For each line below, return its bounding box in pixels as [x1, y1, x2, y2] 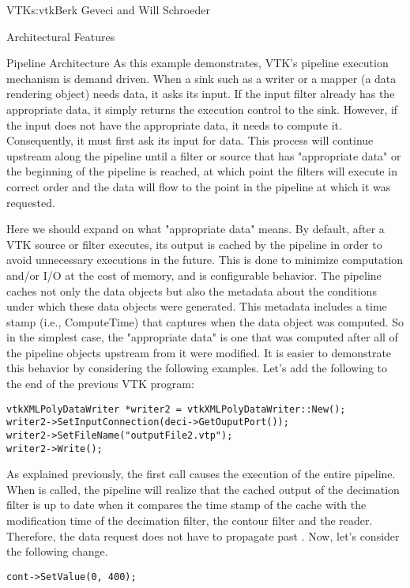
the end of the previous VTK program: [6, 375, 194, 392]
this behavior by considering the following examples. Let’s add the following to [6, 360, 388, 376]
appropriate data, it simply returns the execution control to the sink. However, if [6, 100, 398, 117]
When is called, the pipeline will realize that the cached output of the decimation [6, 481, 400, 497]
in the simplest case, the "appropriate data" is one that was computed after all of [6, 329, 398, 345]
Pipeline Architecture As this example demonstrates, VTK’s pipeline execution [6, 55, 389, 71]
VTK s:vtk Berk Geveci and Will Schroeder [6, 2, 210, 17]
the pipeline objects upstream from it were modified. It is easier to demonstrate [6, 344, 392, 360]
